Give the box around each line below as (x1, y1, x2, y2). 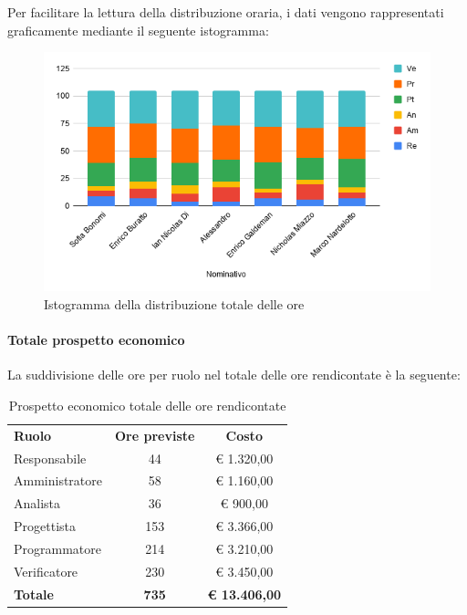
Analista (14, 494, 61, 513)
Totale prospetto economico (7, 330, 185, 349)
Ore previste (115, 425, 195, 444)
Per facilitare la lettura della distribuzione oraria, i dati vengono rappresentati (7, 3, 444, 21)
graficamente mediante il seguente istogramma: (7, 20, 269, 39)
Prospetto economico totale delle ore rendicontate (8, 395, 286, 414)
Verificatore (14, 561, 78, 580)
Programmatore (14, 539, 101, 558)
